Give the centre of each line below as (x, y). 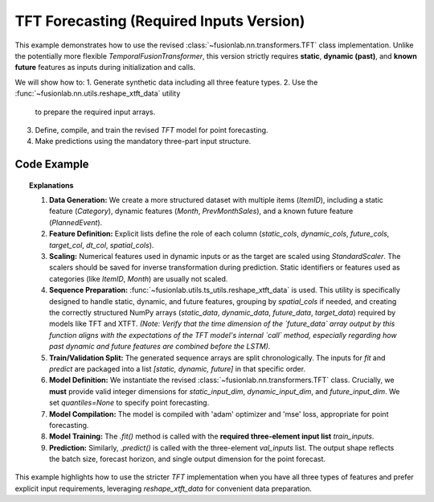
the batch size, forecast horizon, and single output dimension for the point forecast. (187, 459)
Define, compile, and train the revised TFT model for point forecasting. (151, 130)
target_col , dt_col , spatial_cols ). (102, 245)
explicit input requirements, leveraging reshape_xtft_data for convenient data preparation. (164, 488)
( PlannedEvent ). (76, 222)
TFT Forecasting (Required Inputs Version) (160, 21)
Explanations (51, 185)
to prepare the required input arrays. (95, 112)
